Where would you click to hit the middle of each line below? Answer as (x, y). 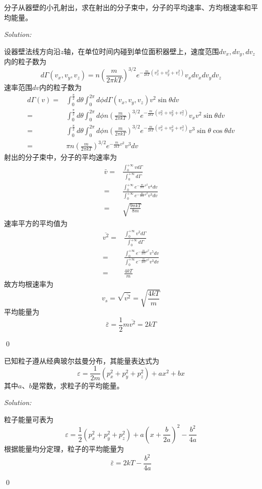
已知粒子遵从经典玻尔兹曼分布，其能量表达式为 (82, 360)
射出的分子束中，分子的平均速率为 (60, 157)
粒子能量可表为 (29, 419)
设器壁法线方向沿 (32, 51)
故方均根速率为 (29, 284)
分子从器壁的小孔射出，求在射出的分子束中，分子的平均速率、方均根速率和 (127, 7)
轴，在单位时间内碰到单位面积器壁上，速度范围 (141, 51)
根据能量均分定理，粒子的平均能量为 (64, 448)
